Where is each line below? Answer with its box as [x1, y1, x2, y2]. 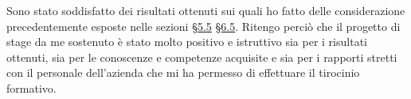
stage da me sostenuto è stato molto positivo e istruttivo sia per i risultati [6, 33, 367, 50]
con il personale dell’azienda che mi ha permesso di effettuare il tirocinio [6, 64, 360, 81]
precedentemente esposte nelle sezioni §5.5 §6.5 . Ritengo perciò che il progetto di [6, 17, 401, 34]
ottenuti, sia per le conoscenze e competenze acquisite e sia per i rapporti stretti [6, 48, 397, 65]
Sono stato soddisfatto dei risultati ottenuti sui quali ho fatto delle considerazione [6, 2, 405, 18]
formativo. [6, 79, 57, 96]
